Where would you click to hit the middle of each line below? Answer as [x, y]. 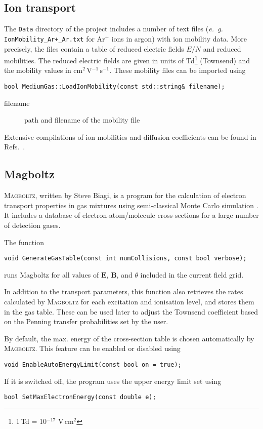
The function [24, 242]
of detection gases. [32, 225]
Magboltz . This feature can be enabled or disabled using [92, 348]
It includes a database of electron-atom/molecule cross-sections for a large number [131, 215]
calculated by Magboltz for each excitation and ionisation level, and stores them [129, 301]
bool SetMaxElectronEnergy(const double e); [80, 397]
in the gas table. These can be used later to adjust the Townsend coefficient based [131, 311]
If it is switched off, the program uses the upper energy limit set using [113, 381]
